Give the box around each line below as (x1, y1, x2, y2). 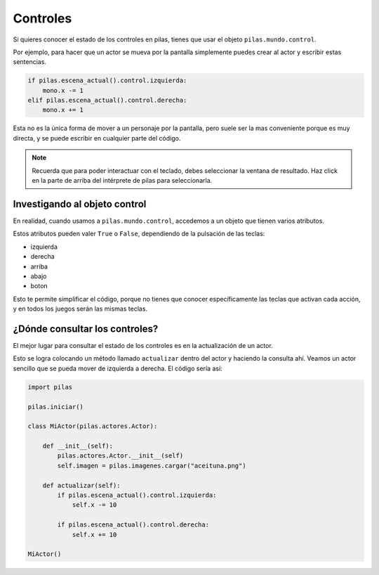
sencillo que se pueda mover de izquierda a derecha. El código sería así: (13, 364, 222, 373)
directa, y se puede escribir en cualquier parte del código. (13, 134, 181, 142)
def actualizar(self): (42, 482, 121, 489)
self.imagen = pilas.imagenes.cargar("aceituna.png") (57, 461, 246, 470)
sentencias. (13, 58, 47, 66)
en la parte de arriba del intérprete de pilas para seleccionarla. (32, 176, 213, 185)
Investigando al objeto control (13, 198, 147, 210)
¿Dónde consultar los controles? (13, 323, 159, 335)
